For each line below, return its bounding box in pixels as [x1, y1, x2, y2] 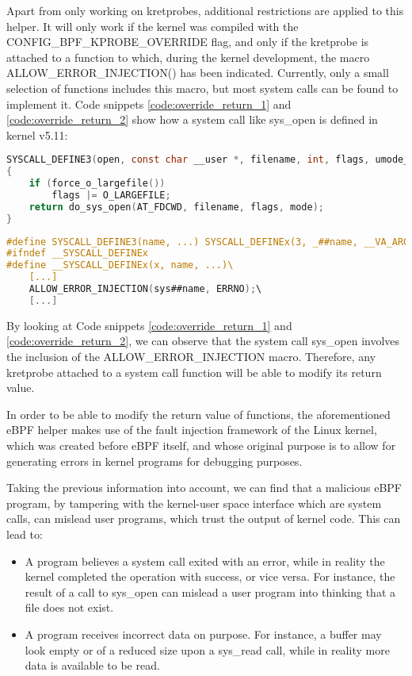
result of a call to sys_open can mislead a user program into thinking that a [25, 583, 396, 600]
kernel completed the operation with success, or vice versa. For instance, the [25, 568, 395, 585]
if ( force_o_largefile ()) [29, 178, 166, 190]
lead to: [6, 525, 43, 542]
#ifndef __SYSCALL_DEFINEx [6, 248, 148, 259]
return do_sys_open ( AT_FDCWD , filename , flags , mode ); [29, 201, 324, 213]
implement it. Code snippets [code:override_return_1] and [6, 95, 292, 112]
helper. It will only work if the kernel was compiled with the [6, 17, 299, 34]
